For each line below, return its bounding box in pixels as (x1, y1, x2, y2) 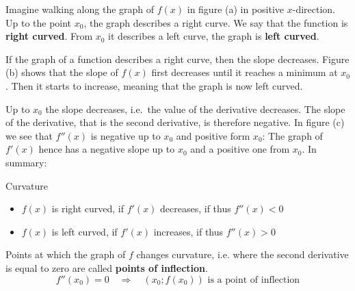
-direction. (292, 2, 336, 16)
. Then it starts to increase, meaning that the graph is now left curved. (5, 78, 303, 92)
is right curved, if (51, 201, 124, 216)
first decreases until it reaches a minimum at (151, 65, 338, 79)
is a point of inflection (207, 275, 300, 285)
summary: (5, 155, 47, 169)
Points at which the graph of (5, 247, 126, 262)
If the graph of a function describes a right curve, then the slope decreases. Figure (5, 51, 350, 66)
